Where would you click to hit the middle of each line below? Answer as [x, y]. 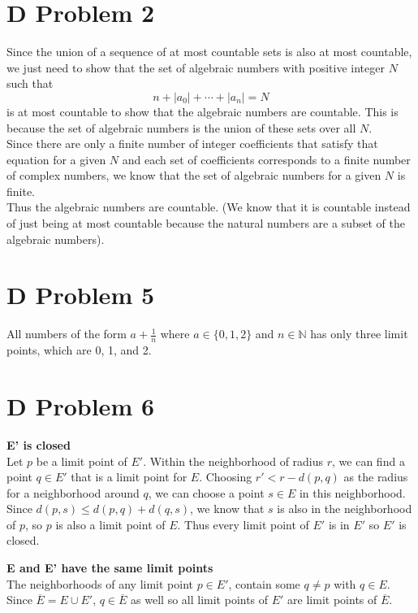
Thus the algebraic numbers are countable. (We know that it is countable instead [209, 207]
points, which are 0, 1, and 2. [79, 350]
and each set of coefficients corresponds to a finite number [266, 159]
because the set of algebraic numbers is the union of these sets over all [181, 127]
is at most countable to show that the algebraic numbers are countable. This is [203, 111]
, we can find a [368, 461]
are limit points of [332, 600]
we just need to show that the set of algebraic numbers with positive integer [196, 67]
